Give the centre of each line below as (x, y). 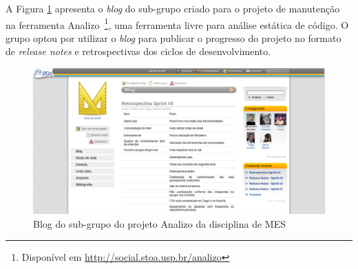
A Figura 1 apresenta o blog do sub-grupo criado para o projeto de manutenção (173, 8)
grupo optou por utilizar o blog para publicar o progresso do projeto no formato (173, 37)
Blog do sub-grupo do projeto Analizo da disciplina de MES (160, 223)
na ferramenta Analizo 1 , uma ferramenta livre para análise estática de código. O (177, 23)
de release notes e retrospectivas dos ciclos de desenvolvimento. (138, 51)
